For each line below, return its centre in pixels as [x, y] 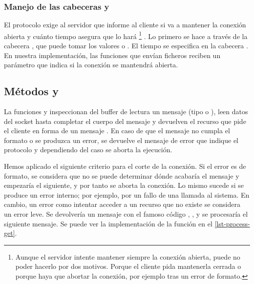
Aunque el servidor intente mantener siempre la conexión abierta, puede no [128, 256]
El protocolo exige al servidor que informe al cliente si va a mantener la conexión [125, 25]
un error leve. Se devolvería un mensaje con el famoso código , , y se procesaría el [126, 213]
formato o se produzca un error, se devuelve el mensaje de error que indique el [121, 140]
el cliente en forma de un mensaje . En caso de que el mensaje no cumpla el [117, 131]
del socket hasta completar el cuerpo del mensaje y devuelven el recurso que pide [125, 121]
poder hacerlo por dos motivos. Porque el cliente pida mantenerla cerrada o [128, 266]
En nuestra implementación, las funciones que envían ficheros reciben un [112, 55]
